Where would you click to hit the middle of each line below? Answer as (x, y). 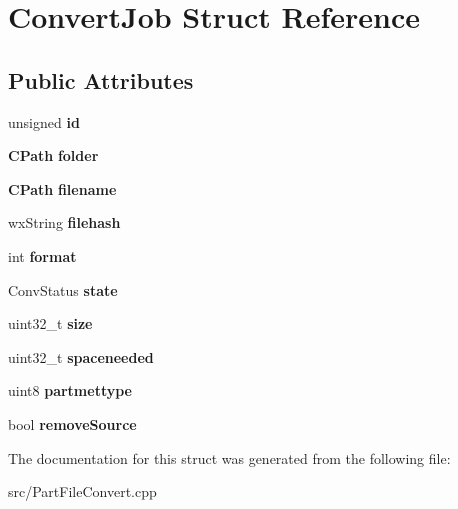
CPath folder (53, 155)
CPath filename (62, 188)
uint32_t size (50, 323)
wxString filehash (64, 222)
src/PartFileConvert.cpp (82, 491)
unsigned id (44, 121)
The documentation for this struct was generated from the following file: (229, 457)
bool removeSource (72, 423)
